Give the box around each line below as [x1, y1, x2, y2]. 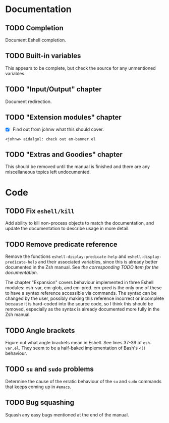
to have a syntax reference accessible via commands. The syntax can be [5, 290, 157, 296]
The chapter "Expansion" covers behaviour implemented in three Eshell [5, 279, 154, 286]
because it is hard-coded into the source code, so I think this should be [5, 301, 153, 307]
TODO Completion [5, 24, 64, 32]
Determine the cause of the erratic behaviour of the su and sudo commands [5, 378, 162, 384]
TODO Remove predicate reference [5, 240, 118, 248]
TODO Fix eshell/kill [5, 206, 75, 215]
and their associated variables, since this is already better [38, 259, 158, 265]
